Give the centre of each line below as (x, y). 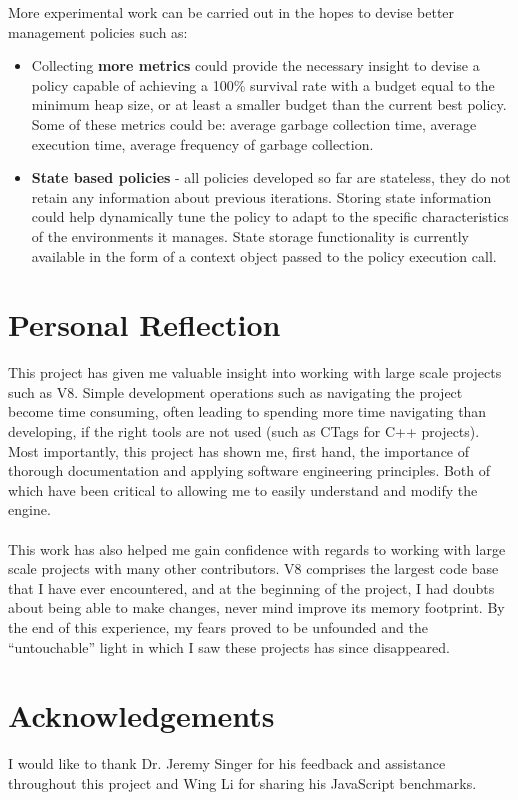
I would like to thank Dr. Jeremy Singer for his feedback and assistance (227, 763)
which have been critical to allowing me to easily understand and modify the (243, 489)
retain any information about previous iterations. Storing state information (261, 196)
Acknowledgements (141, 715)
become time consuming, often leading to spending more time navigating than (247, 411)
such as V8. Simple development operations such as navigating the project (235, 391)
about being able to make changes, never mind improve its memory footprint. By (256, 607)
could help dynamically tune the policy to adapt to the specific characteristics (270, 216)
